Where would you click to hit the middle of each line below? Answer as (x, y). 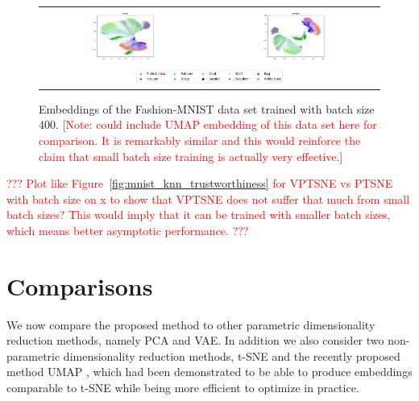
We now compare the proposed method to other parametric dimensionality (191, 324)
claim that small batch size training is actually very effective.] (191, 156)
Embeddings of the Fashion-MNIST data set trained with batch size (207, 108)
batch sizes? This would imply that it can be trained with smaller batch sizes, (199, 215)
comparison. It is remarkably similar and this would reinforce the (200, 140)
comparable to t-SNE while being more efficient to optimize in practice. (183, 387)
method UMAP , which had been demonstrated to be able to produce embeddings (209, 372)
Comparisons (80, 285)
